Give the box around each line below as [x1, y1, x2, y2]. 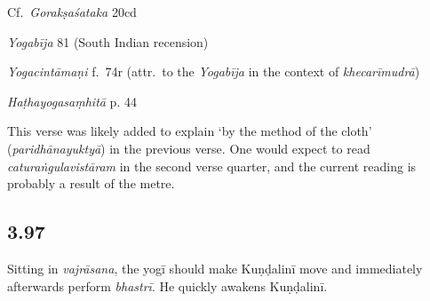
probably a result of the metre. [7, 174, 175, 193]
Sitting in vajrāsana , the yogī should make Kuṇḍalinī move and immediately [7, 258, 423, 277]
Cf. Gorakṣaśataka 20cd [7, 3, 137, 20]
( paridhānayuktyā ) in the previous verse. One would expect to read [7, 139, 370, 157]
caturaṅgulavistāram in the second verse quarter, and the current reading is [7, 156, 417, 175]
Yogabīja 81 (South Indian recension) [7, 32, 209, 51]
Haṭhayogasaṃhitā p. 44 [7, 91, 137, 110]
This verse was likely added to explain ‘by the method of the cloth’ [7, 122, 372, 140]
